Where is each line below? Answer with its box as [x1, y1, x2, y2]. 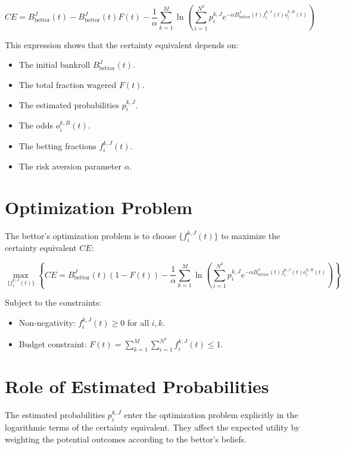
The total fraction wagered [18, 78, 117, 90]
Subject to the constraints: [5, 296, 102, 309]
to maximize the [221, 229, 280, 241]
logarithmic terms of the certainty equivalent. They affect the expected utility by [5, 421, 300, 434]
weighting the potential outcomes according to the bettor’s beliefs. [5, 432, 247, 445]
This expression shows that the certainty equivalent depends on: [5, 38, 239, 51]
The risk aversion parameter [18, 160, 121, 172]
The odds [18, 119, 54, 131]
